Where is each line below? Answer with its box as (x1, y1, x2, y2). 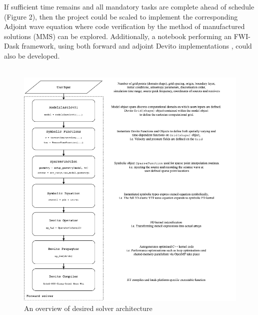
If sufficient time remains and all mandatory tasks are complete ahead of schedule (4, 2, 254, 12)
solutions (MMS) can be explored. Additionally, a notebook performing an (4, 31, 231, 41)
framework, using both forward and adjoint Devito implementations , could (21, 41, 252, 51)
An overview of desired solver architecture (24, 302, 152, 313)
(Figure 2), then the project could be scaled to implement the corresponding (4, 11, 238, 22)
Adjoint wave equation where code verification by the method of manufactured (4, 21, 245, 32)
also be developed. (4, 50, 60, 61)
